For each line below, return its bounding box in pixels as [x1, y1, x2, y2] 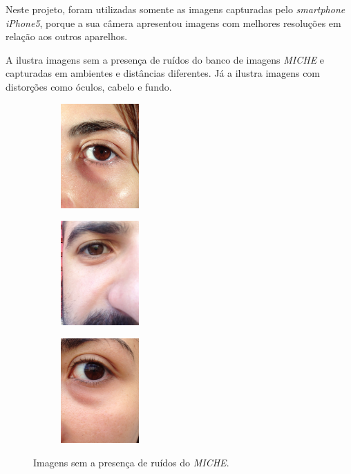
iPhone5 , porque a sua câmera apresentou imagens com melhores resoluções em [6, 15, 341, 30]
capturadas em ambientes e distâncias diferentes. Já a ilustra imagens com [6, 66, 321, 80]
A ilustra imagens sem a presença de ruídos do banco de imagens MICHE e [6, 52, 325, 66]
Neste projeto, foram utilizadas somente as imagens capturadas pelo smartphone [6, 2, 345, 16]
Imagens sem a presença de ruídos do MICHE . [33, 455, 229, 469]
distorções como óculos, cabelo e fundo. [6, 79, 172, 93]
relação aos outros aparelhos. [6, 29, 128, 44]
